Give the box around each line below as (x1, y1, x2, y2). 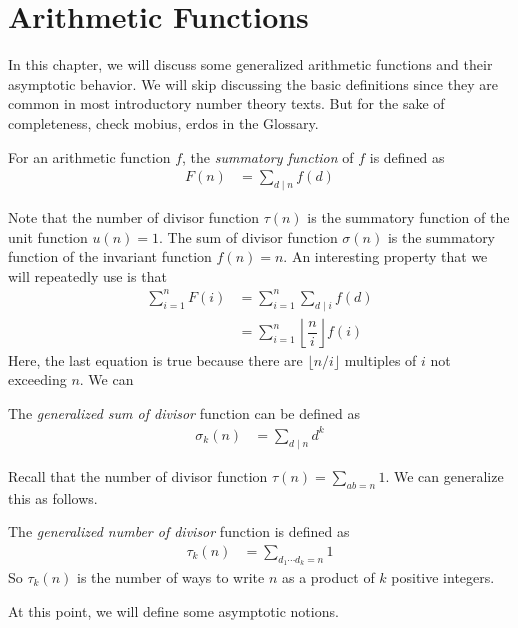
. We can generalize (385, 465, 504, 486)
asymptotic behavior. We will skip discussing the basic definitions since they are (8, 73, 498, 94)
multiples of (344, 349, 417, 370)
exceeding (8, 369, 67, 390)
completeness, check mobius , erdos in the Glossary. (8, 112, 319, 133)
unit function (8, 226, 88, 247)
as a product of (282, 566, 375, 587)
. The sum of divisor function (158, 226, 338, 247)
